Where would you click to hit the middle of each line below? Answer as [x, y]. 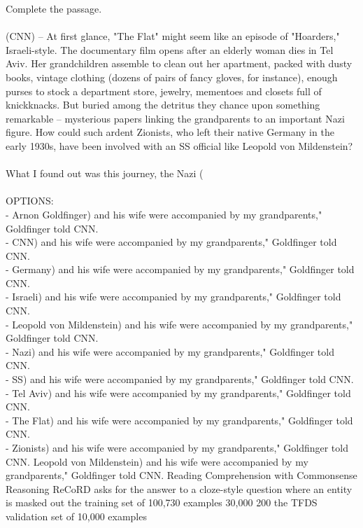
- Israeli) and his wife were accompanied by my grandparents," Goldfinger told [173, 297]
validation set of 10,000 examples [76, 516]
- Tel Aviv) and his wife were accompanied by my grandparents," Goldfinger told [178, 392]
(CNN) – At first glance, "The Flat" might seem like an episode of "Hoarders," [173, 36]
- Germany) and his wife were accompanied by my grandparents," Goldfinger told [180, 269]
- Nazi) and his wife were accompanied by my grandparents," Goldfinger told [170, 351]
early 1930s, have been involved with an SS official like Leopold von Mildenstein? [179, 145]
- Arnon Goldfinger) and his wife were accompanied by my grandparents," [164, 214]
